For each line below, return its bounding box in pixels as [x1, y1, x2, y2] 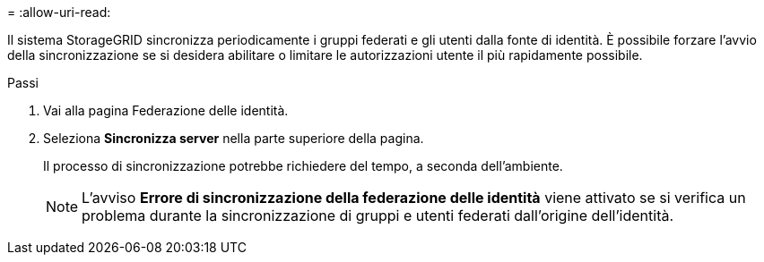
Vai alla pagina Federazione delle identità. [43, 103, 289, 118]
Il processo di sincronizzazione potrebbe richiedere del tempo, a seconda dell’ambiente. [43, 158, 563, 173]
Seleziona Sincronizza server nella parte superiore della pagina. [43, 131, 424, 146]
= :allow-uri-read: [7, 4, 111, 20]
